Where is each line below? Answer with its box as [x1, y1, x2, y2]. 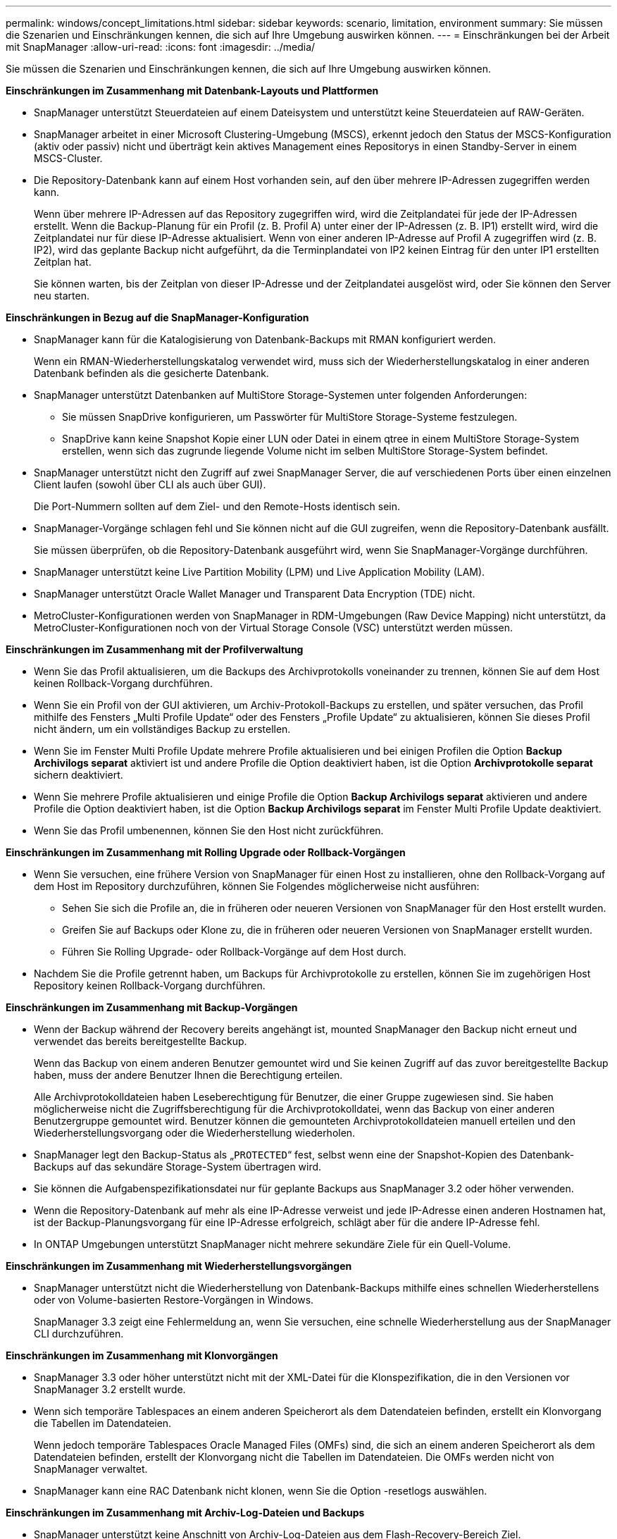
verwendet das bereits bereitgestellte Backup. [34, 1035, 247, 1047]
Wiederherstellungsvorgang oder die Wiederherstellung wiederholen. [34, 1127, 356, 1139]
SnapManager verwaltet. [34, 1463, 148, 1475]
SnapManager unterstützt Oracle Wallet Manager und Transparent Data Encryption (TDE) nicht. [34, 588, 475, 600]
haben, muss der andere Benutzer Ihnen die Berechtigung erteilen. [34, 1069, 343, 1081]
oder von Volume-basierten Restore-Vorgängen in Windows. [34, 1294, 314, 1306]
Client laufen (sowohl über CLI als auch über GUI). [34, 478, 266, 490]
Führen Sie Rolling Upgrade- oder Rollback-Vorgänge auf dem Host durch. [62, 946, 406, 958]
